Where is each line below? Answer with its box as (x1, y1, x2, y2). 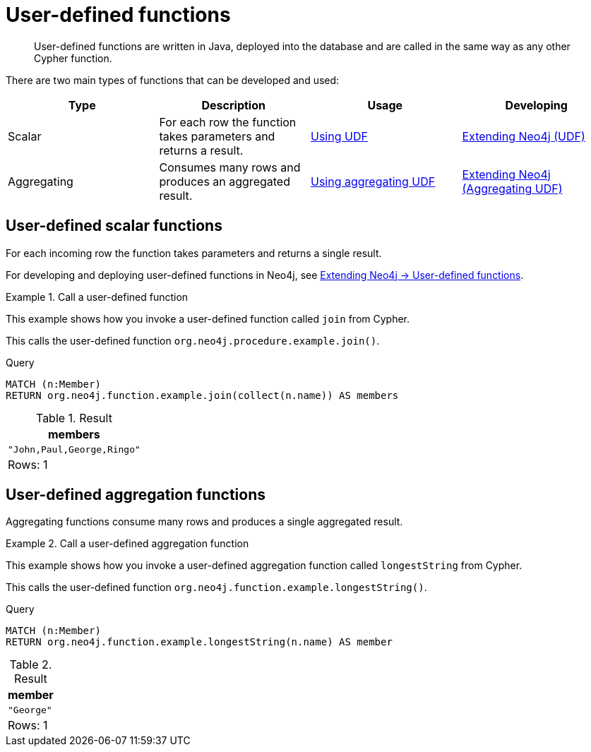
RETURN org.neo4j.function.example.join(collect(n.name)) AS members (6, 389, 399, 401)
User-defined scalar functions (6, 217, 222, 235)
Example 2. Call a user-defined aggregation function (6, 537, 249, 550)
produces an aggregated (159, 174, 290, 189)
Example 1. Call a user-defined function (6, 290, 189, 303)
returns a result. (159, 143, 244, 157)
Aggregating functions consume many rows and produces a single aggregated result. (6, 515, 403, 528)
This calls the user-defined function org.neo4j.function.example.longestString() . (6, 581, 427, 594)
